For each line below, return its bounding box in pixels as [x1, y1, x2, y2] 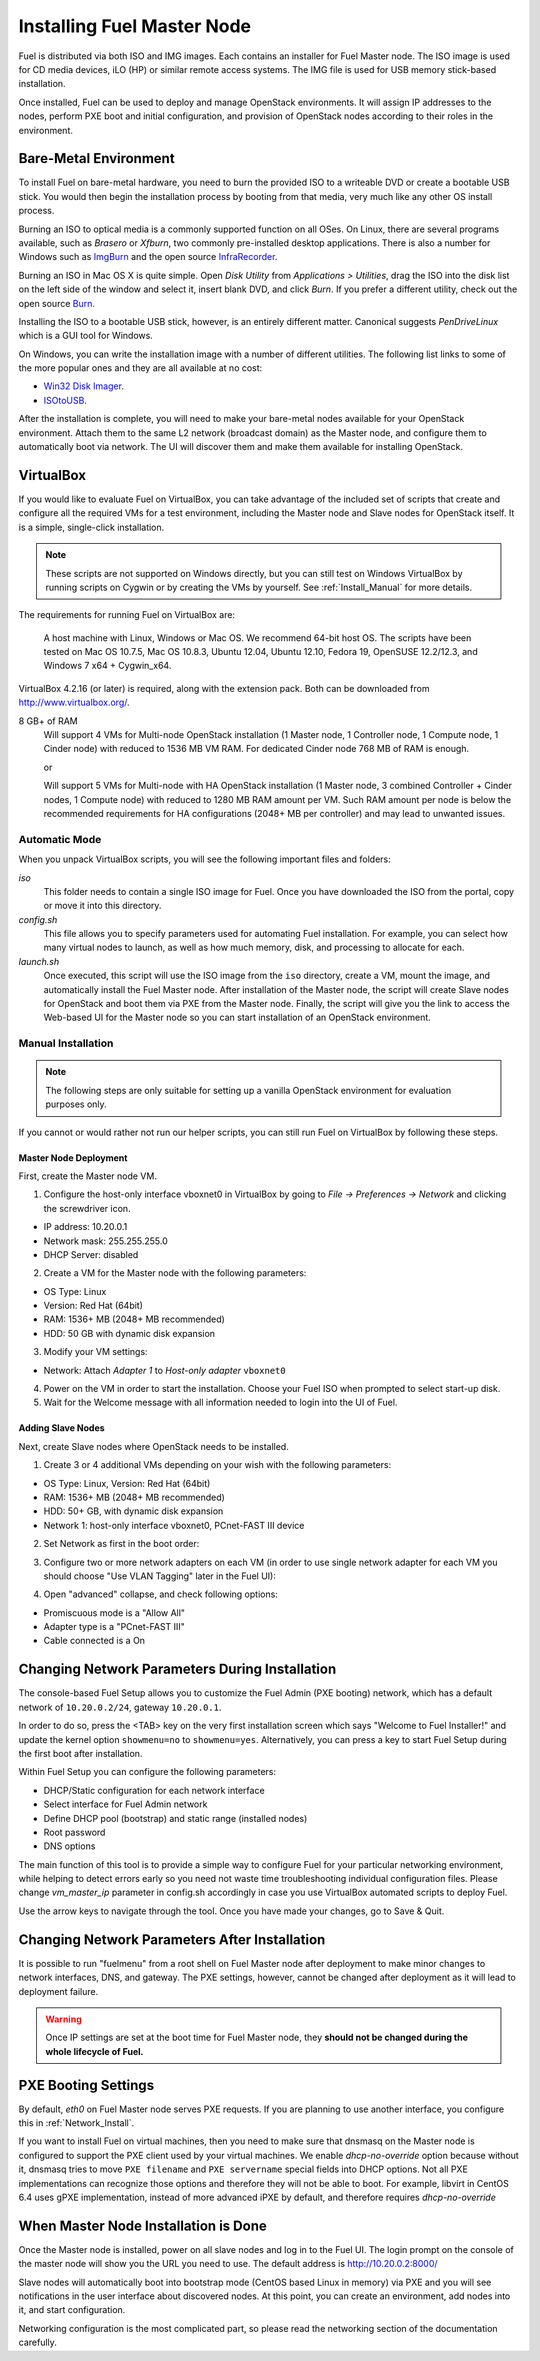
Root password [43, 1826, 106, 1838]
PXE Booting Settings [18, 2076, 155, 2094]
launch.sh [18, 955, 60, 967]
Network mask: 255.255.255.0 [43, 1235, 169, 1247]
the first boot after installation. [18, 1747, 143, 1759]
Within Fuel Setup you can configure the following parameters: [18, 1766, 277, 1778]
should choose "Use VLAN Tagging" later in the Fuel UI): [43, 1570, 277, 1582]
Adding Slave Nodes [18, 1422, 105, 1434]
